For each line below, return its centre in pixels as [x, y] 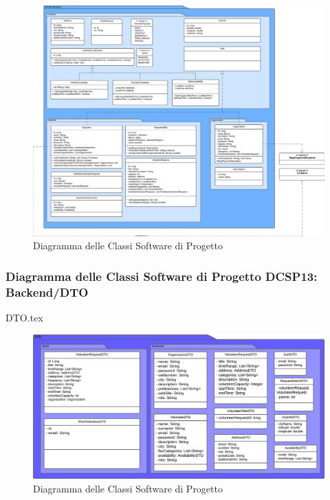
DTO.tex [24, 318]
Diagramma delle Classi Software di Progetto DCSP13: [162, 276]
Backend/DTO [47, 292]
